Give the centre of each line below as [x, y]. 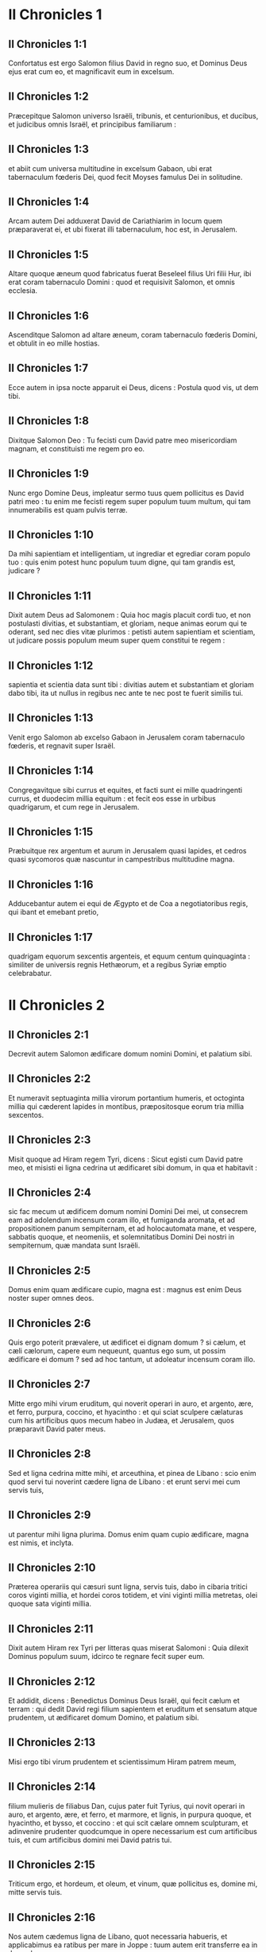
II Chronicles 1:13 [51, 718]
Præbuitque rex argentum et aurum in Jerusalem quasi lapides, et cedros [127, 851]
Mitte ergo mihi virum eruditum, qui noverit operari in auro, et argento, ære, [131, 1403]
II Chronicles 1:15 [51, 832]
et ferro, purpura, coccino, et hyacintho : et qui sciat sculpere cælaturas [126, 1411]
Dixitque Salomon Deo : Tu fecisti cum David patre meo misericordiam [123, 440]
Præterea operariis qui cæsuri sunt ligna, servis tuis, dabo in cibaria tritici [128, 1587]
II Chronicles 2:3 [50, 1140]
